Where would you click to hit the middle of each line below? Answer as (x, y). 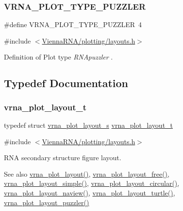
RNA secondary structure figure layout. (63, 158)
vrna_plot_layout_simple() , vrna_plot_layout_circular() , (92, 183)
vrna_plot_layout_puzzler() (47, 202)
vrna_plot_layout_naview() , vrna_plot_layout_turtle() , (90, 192)
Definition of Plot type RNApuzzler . (58, 57)
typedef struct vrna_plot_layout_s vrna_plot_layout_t (89, 125)
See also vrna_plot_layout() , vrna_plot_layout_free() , (87, 173)
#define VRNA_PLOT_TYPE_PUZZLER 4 (73, 24)
